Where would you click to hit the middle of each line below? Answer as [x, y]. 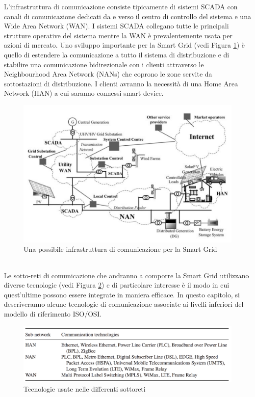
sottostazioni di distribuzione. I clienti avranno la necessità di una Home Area [121, 83]
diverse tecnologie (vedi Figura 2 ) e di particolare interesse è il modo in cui [117, 285]
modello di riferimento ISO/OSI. [53, 314]
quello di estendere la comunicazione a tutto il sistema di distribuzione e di [117, 54]
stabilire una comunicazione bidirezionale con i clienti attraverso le [104, 64]
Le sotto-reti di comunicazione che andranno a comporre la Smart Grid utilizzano [127, 275]
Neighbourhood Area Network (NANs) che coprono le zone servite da [108, 74]
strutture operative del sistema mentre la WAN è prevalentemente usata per [118, 35]
